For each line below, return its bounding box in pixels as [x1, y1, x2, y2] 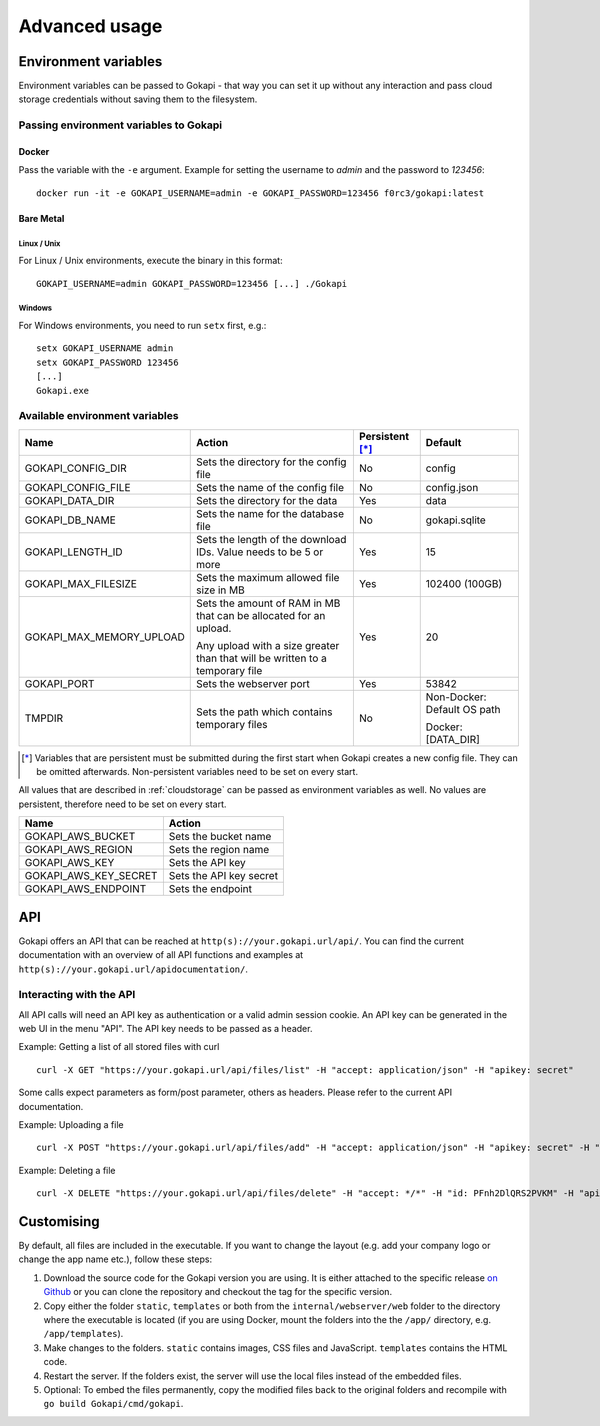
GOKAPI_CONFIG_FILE [24, 480, 131, 494]
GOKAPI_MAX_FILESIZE [24, 576, 137, 590]
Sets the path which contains [195, 705, 334, 719]
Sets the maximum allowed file [195, 570, 340, 584]
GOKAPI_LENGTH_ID [24, 545, 124, 559]
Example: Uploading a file [18, 1118, 124, 1130]
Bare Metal [18, 212, 65, 224]
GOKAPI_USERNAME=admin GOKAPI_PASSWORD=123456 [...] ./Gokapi [36, 278, 348, 289]
